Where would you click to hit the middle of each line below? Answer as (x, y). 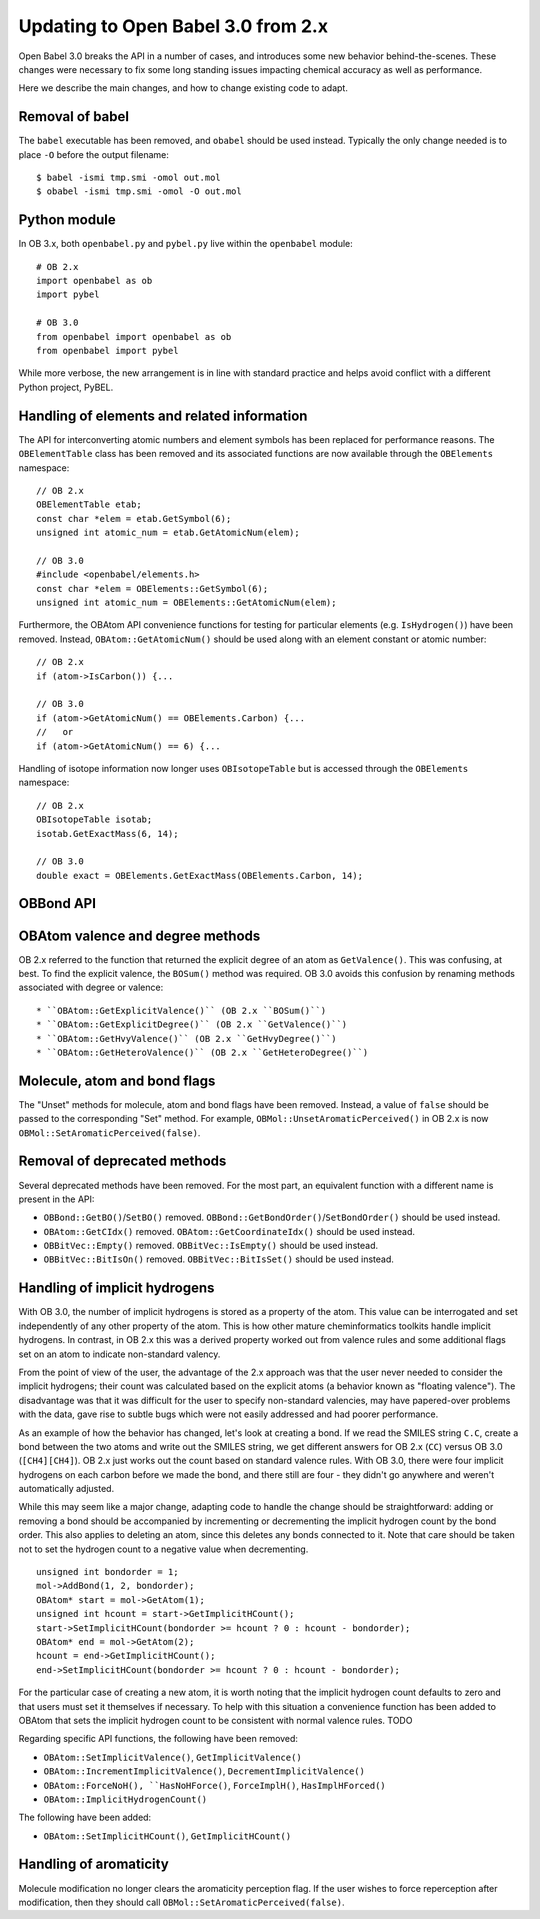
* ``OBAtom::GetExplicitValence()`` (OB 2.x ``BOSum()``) (181, 1010)
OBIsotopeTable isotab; (94, 819)
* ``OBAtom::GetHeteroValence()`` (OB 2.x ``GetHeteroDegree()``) (202, 1052)
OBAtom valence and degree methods (139, 935)
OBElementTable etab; (89, 504)
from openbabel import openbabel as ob (134, 336)
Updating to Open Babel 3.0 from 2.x (173, 26)
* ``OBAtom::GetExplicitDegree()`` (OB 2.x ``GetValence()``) (192, 1024)
